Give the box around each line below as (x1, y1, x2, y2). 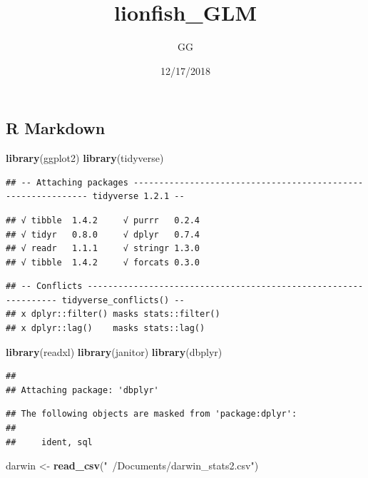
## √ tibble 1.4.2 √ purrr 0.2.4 (6, 215, 200, 225)
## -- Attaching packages (6, 177, 128, 188)
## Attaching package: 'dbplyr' (6, 385, 159, 395)
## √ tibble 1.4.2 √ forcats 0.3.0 (6, 257, 200, 268)
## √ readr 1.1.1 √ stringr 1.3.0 (6, 243, 200, 254)
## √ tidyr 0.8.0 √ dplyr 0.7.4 (6, 229, 200, 240)
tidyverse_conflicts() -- (61, 295, 185, 305)
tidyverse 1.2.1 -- (92, 191, 185, 202)
